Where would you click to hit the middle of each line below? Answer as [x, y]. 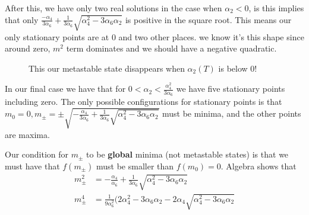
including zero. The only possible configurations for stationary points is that [144, 102]
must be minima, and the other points [231, 113]
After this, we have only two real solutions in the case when [113, 8]
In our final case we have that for [65, 89]
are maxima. [27, 134]
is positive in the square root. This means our [208, 19]
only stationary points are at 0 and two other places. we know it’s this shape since [154, 36]
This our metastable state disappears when [107, 68]
